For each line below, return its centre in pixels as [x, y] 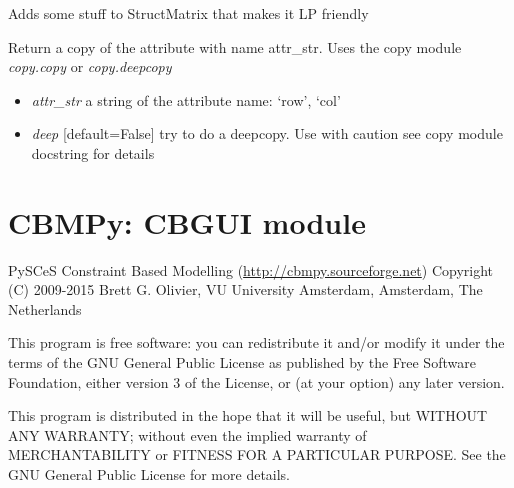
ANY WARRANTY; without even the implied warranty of [187, 434]
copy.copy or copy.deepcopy [90, 66]
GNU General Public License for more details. [149, 474]
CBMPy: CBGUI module [187, 221]
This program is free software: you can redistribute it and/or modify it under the [256, 342]
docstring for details [93, 152]
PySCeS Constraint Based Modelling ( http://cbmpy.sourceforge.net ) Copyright [251, 269]
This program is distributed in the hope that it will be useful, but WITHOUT [248, 415]
